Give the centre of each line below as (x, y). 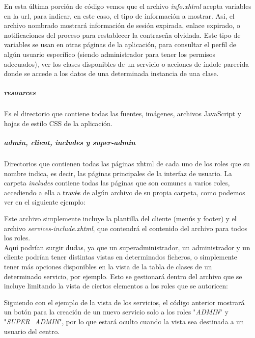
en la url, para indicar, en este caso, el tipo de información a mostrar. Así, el (119, 15)
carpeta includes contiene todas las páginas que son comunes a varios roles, (117, 183)
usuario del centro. (32, 331)
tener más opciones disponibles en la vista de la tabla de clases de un (108, 266)
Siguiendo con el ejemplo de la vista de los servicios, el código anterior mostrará (124, 302)
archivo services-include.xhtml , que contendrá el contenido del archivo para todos (126, 228)
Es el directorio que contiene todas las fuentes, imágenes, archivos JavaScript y (123, 114)
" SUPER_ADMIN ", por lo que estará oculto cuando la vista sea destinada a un (124, 321)
